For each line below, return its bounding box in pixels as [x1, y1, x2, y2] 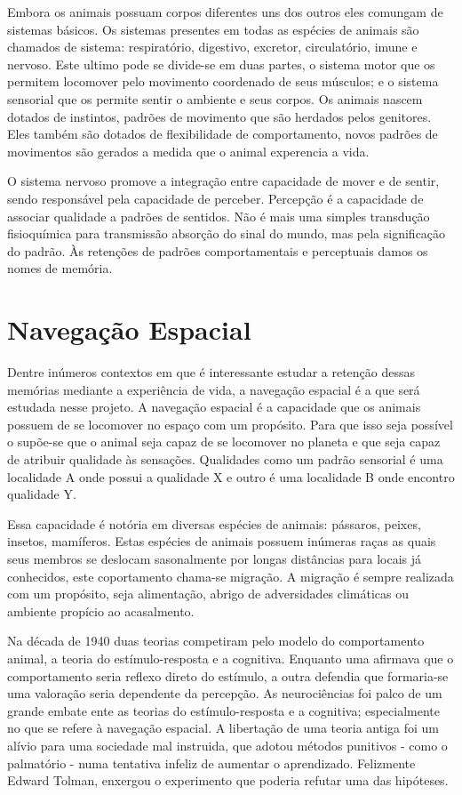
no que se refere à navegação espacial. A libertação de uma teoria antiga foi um [7, 719, 439, 737]
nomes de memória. [7, 259, 113, 277]
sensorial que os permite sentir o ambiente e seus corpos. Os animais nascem [7, 89, 423, 108]
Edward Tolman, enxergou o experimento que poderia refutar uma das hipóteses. [7, 771, 449, 790]
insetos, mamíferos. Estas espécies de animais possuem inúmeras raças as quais [7, 532, 436, 550]
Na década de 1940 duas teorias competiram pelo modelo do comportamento [7, 631, 425, 650]
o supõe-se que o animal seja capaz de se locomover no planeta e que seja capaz [7, 432, 441, 451]
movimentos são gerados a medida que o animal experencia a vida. [7, 141, 370, 160]
